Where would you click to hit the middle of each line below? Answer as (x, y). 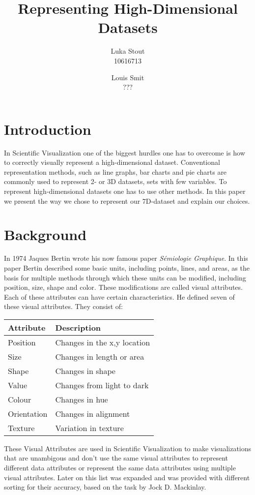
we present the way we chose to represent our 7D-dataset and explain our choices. (127, 201)
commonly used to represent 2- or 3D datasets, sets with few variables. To (115, 181)
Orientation (28, 413)
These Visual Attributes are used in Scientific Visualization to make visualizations (128, 448)
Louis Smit (128, 77)
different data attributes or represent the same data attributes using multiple (120, 468)
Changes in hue (82, 399)
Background (45, 234)
